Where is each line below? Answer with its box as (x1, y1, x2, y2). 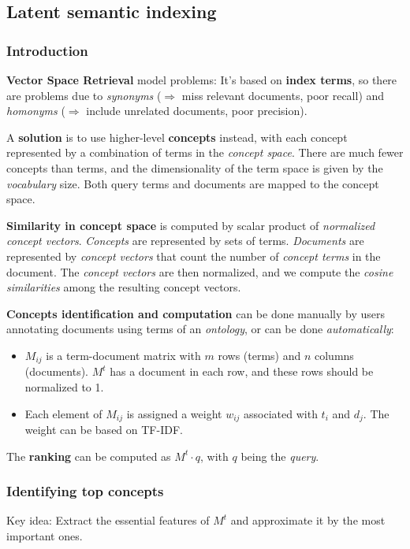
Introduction (6, 40, 88, 60)
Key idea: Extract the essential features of (6, 512, 210, 529)
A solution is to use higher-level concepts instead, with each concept (6, 128, 348, 145)
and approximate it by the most (230, 512, 386, 529)
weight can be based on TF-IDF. (24, 421, 183, 437)
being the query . (240, 447, 319, 464)
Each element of (24, 405, 102, 421)
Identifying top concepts (6, 481, 164, 501)
